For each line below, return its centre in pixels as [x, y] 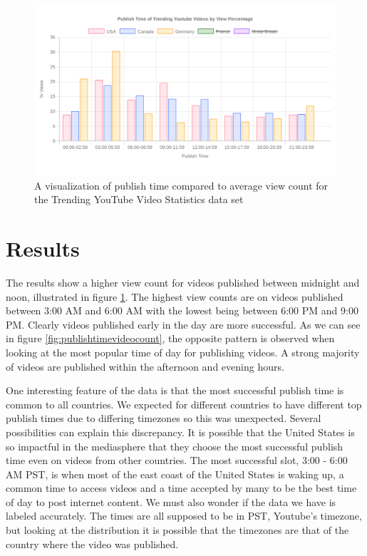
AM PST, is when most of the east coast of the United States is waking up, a [175, 474]
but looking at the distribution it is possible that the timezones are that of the [177, 530]
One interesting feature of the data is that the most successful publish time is [175, 390]
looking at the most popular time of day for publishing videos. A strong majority [183, 352]
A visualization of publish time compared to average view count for [181, 185]
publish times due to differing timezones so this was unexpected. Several [164, 418]
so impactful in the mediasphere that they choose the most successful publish [175, 446]
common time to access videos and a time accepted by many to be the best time [181, 488]
